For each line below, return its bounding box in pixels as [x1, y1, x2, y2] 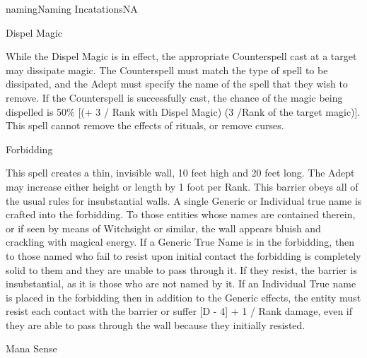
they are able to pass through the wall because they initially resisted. [6, 317, 305, 332]
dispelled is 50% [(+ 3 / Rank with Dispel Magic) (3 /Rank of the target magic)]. [6, 104, 361, 119]
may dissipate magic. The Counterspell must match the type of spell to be [6, 62, 328, 77]
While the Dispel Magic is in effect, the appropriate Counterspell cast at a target [6, 49, 357, 64]
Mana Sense [6, 341, 57, 356]
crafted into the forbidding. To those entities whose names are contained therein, [6, 207, 356, 222]
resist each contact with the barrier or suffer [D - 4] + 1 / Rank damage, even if [6, 304, 353, 318]
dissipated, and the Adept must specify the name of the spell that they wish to [6, 76, 348, 91]
